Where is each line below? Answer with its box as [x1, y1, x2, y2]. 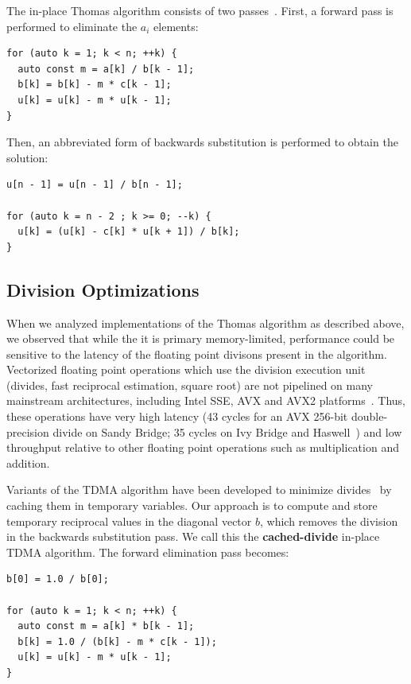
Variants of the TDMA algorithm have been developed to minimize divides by [6, 481, 392, 498]
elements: [153, 17, 199, 34]
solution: [6, 149, 48, 165]
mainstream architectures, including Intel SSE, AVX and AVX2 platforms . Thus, [6, 392, 405, 409]
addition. [6, 454, 50, 471]
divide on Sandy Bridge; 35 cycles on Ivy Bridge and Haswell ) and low [52, 423, 402, 440]
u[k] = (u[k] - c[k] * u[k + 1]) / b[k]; [17, 226, 240, 238]
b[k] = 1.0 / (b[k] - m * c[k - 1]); [17, 635, 217, 647]
